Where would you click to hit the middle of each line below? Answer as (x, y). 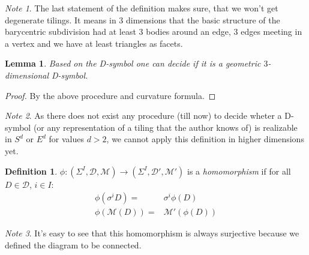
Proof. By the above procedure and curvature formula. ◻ (110, 95)
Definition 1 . (31, 171)
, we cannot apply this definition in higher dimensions (205, 139)
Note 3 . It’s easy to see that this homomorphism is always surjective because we (152, 233)
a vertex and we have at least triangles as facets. (94, 43)
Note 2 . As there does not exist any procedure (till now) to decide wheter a (143, 115)
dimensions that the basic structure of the (203, 19)
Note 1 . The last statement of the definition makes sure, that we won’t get (142, 8)
